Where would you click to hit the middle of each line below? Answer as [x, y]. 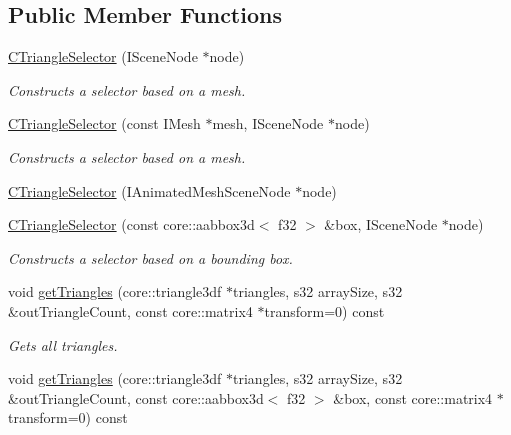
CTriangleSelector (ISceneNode [103, 56]
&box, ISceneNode [381, 224]
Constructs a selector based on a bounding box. [150, 257]
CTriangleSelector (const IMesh [104, 123]
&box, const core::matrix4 [413, 397]
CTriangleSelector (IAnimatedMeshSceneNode [149, 190]
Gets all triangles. [63, 344]
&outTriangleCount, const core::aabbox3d [136, 397]
